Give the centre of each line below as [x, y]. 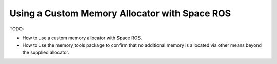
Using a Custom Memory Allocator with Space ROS [120, 13]
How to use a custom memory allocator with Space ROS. [82, 38]
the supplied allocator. [46, 52]
